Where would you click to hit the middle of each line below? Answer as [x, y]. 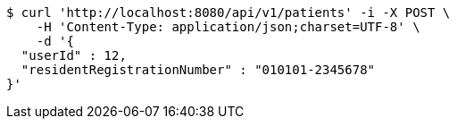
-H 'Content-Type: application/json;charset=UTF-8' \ [228, 27]
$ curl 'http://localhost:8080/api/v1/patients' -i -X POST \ [228, 13]
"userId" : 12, [74, 55]
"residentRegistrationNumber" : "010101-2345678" [198, 70]
